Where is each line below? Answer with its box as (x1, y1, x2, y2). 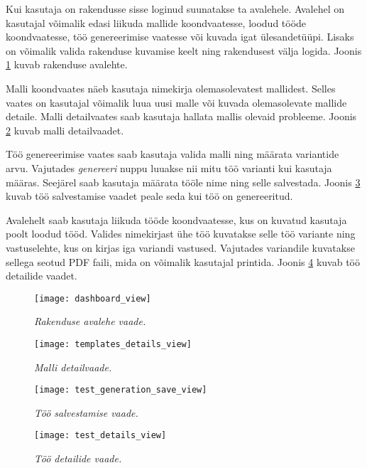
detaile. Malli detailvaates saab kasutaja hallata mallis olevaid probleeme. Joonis (6, 109, 357, 124)
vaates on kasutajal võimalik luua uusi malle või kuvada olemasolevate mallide (6, 95, 347, 110)
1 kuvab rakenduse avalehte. (6, 57, 128, 72)
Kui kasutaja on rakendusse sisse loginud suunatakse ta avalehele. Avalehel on (6, 1, 345, 16)
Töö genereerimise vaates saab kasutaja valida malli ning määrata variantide (6, 147, 339, 161)
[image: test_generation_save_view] (34, 385, 207, 395)
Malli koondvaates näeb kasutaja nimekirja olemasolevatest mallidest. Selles (6, 80, 336, 95)
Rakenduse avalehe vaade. (34, 314, 146, 329)
